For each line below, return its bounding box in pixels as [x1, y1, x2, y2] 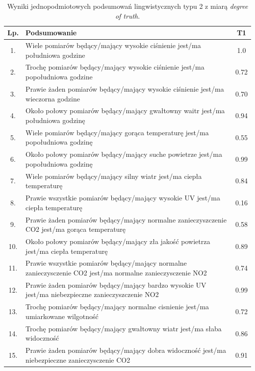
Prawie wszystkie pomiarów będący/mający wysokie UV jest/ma [25, 193, 220, 203]
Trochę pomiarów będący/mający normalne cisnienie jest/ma [25, 301, 209, 312]
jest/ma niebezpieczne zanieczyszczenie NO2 [25, 289, 159, 299]
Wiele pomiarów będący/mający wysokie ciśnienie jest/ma [25, 40, 201, 50]
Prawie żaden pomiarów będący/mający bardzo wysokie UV [25, 279, 206, 290]
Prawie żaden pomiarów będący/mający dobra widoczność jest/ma [25, 345, 226, 355]
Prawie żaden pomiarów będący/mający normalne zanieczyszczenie [25, 214, 227, 224]
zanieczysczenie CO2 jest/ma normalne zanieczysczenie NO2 [25, 268, 207, 277]
